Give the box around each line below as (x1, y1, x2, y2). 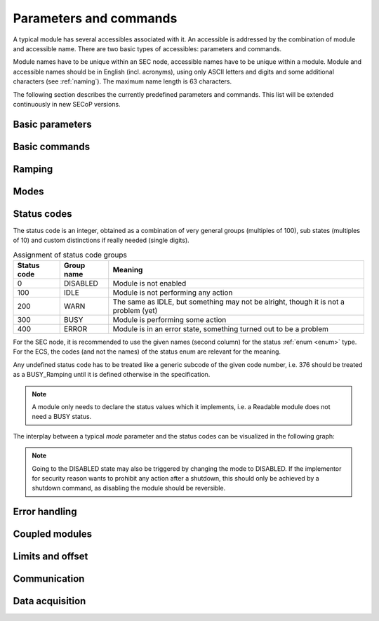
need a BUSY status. (32, 413, 92, 421)
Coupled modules (13, 528, 93, 540)
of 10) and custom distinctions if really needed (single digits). (13, 236, 189, 245)
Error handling (13, 506, 77, 518)
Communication (13, 573, 85, 585)
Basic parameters (13, 118, 92, 130)
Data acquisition (13, 595, 86, 607)
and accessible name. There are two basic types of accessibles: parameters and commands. (13, 44, 282, 53)
